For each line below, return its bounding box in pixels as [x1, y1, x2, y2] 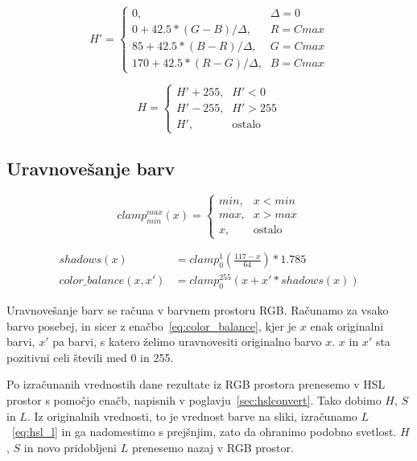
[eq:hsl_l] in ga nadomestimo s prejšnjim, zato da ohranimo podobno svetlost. [12, 423, 397, 440]
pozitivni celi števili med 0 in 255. [6, 348, 174, 365]
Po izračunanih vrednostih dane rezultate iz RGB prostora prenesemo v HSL [6, 376, 386, 393]
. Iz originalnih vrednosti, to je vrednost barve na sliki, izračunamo [27, 407, 357, 424]
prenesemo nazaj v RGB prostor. [131, 438, 294, 455]
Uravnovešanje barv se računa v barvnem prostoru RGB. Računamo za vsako [6, 301, 389, 318]
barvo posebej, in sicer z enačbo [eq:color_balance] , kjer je [6, 317, 297, 334]
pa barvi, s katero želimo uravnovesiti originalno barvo [52, 333, 322, 350]
